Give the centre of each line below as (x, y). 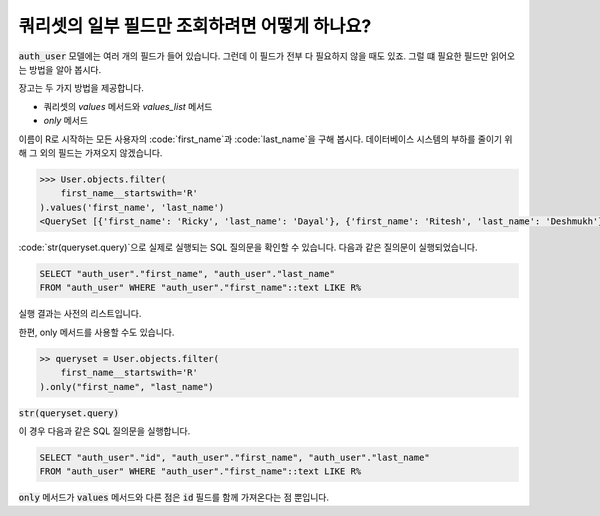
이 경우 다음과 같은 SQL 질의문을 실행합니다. (104, 431)
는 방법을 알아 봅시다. (60, 69)
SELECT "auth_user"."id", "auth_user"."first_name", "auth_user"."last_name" (234, 457)
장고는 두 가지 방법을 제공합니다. (81, 88)
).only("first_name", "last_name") (126, 386)
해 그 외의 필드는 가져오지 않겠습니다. (90, 152)
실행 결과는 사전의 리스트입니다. (80, 314)
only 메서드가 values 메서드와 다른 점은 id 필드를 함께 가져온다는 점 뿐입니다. (174, 497)
